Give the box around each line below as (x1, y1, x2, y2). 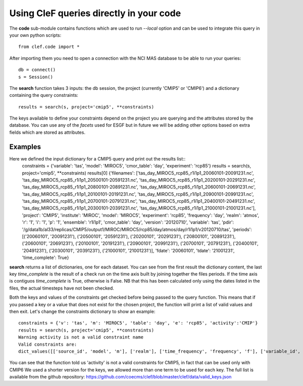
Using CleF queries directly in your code (9, 8, 181, 19)
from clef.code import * (18, 44, 80, 50)
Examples (9, 142, 41, 151)
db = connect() (18, 67, 56, 73)
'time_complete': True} (22, 255, 69, 261)
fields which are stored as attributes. (9, 129, 86, 135)
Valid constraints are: (18, 341, 77, 347)
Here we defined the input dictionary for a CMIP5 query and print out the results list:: (9, 155, 186, 161)
